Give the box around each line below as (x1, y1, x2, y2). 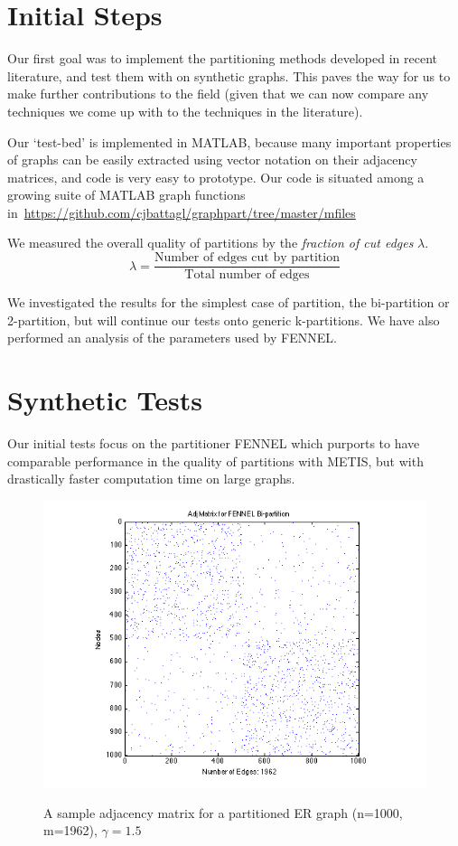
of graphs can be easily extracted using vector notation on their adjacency (7, 150, 417, 169)
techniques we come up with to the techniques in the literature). (7, 101, 363, 120)
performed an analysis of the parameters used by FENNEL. (7, 328, 337, 347)
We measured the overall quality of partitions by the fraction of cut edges (7, 233, 414, 252)
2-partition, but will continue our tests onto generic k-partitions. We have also (7, 310, 440, 329)
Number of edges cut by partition (154, 251, 340, 265)
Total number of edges (184, 268, 310, 282)
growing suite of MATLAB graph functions (7, 185, 246, 204)
